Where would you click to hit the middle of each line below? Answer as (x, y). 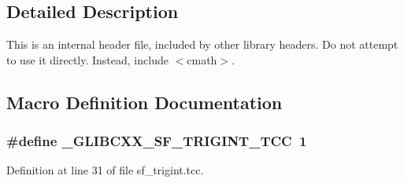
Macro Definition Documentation (145, 102)
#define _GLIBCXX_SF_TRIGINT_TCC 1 (157, 141)
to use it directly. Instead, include (87, 59)
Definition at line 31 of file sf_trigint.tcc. (105, 170)
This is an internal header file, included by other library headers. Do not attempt (202, 44)
